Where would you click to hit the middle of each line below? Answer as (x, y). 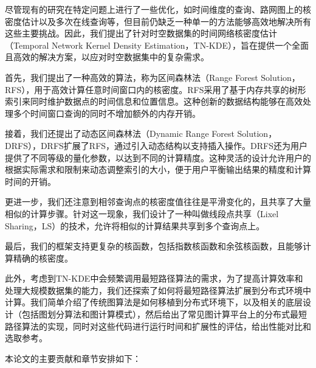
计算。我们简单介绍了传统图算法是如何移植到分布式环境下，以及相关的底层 (154, 302)
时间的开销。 (30, 181)
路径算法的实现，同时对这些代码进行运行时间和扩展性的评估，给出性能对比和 (158, 326)
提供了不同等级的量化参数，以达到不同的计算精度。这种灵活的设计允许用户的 (158, 157)
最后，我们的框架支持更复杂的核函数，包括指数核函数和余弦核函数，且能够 (154, 246)
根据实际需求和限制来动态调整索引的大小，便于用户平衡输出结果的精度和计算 (158, 169)
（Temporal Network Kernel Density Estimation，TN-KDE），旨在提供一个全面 (157, 45)
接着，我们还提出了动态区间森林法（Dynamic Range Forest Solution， (141, 134)
